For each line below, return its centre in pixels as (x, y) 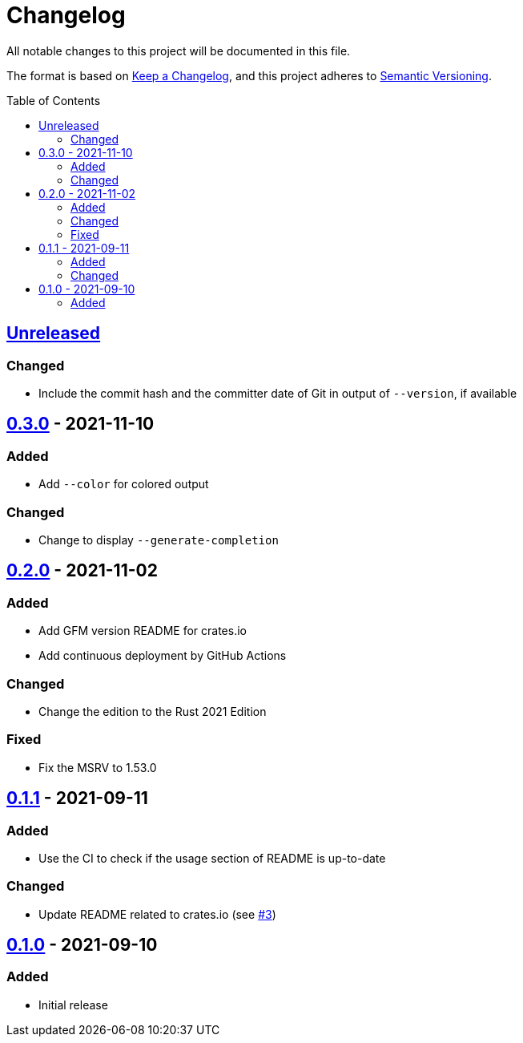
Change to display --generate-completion (159, 540)
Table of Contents (54, 100)
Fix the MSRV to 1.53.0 (98, 767)
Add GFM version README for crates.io (143, 631)
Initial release (73, 1005)
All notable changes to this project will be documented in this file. (179, 51)
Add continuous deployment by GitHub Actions (163, 656)
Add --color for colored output (124, 484)
